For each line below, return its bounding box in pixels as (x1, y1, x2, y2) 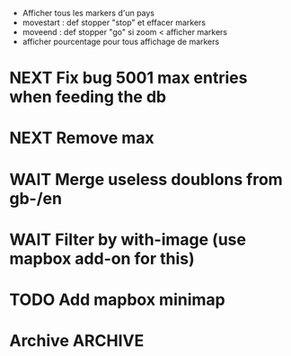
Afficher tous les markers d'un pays (22, 8, 155, 18)
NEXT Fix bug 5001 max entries (9, 67, 248, 88)
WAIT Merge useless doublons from (9, 169, 283, 190)
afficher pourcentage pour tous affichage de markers (22, 36, 220, 47)
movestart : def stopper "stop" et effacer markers (22, 17, 207, 28)
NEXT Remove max (9, 128, 154, 148)
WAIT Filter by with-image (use (9, 229, 247, 250)
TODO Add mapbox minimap (9, 289, 226, 309)
